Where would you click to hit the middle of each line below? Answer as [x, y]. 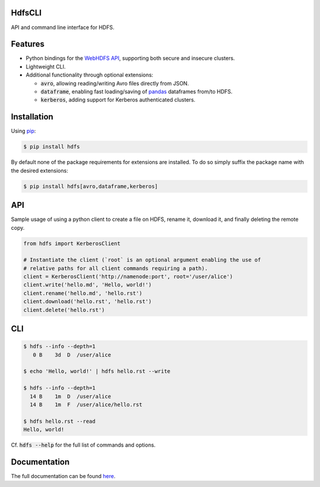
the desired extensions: [39, 170]
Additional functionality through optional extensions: [89, 75]
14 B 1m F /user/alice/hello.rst [86, 404]
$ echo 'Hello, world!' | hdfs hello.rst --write [97, 371]
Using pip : [23, 131]
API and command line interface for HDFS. [63, 27]
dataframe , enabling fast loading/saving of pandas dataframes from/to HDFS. [137, 91]
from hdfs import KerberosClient [72, 243]
